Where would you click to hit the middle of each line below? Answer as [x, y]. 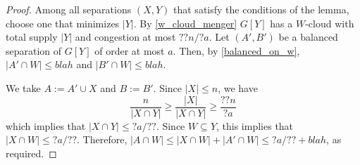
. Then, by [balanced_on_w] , [236, 50]
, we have [238, 87]
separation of [34, 50]
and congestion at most [125, 37]
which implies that [46, 125]
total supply [32, 37]
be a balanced [308, 37]
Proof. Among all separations [69, 9]
